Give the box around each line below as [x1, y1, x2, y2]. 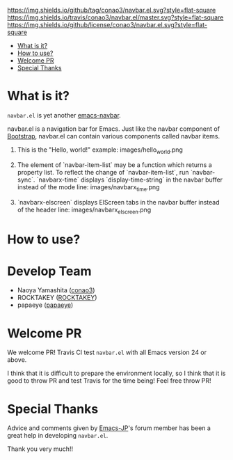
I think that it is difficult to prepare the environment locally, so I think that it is [7, 369, 226, 378]
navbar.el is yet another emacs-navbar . [7, 111, 122, 119]
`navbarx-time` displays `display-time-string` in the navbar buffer [36, 175, 223, 184]
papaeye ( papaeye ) [17, 301, 74, 309]
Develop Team [7, 263, 92, 279]
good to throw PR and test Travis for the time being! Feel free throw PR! [7, 376, 211, 385]
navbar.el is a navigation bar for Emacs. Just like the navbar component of [7, 125, 220, 133]
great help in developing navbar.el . [7, 431, 109, 440]
